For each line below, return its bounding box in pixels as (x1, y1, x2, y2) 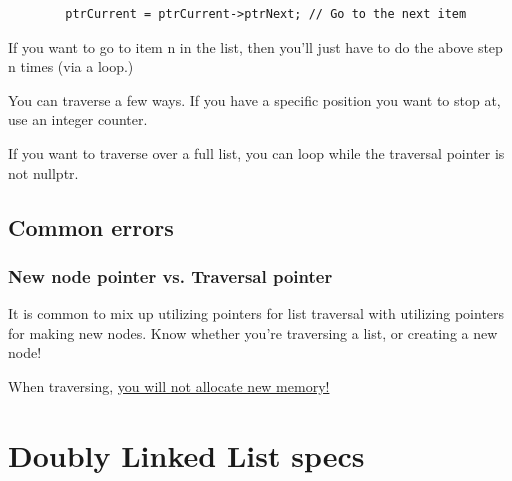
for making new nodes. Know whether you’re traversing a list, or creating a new (8, 322, 498, 343)
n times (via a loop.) (8, 56, 134, 77)
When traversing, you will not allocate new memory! (8, 375, 330, 396)
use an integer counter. (8, 109, 148, 130)
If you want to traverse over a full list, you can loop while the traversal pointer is (8, 142, 505, 163)
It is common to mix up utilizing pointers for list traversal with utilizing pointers (8, 303, 505, 324)
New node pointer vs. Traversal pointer (8, 263, 333, 288)
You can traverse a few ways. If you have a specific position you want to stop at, (8, 89, 501, 110)
